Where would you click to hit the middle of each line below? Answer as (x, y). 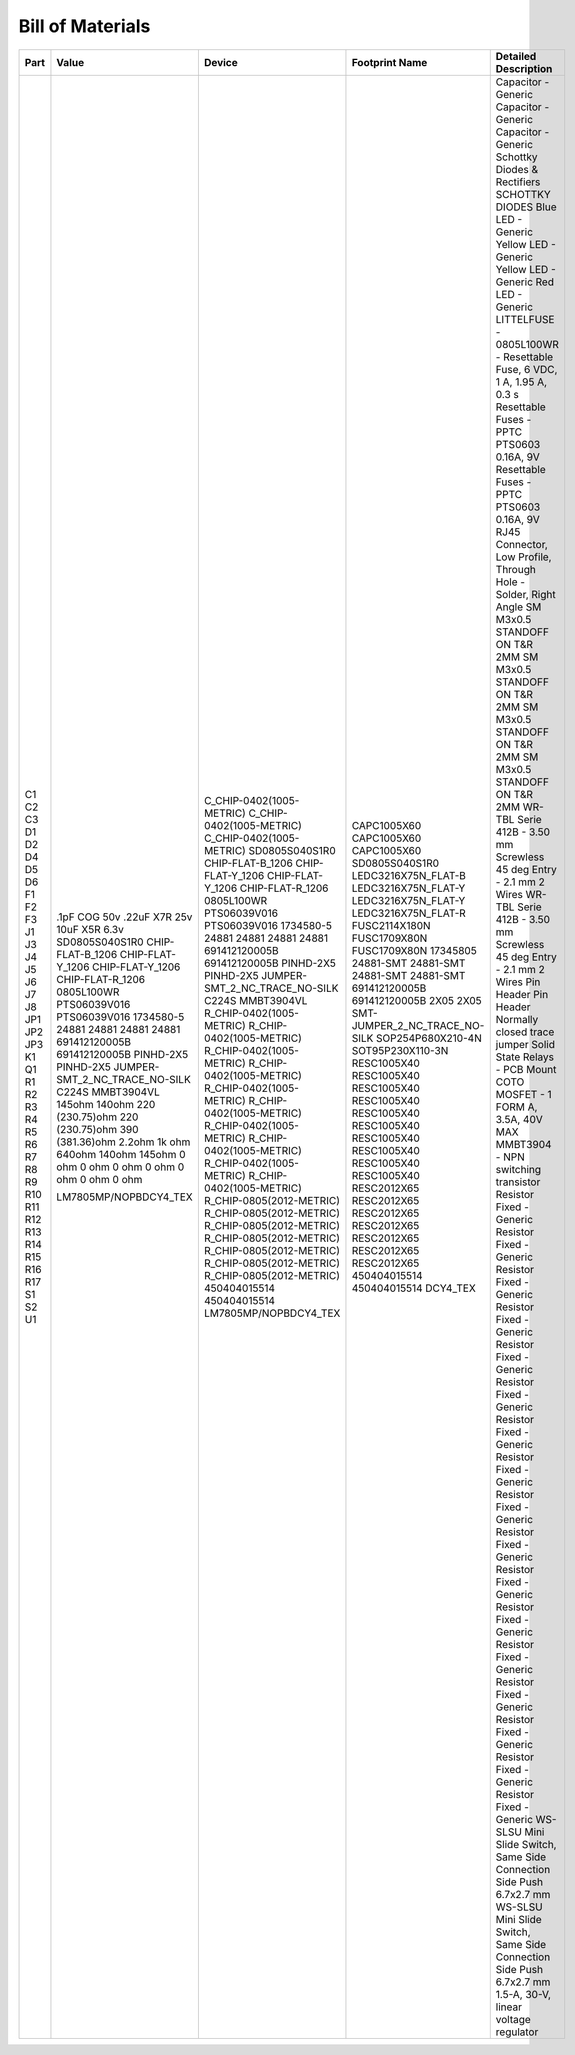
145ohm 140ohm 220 (106, 1104)
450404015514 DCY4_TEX (414, 1288)
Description (524, 68)
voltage (513, 2019)
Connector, (522, 544)
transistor (518, 1182)
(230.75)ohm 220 (97, 1117)
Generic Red (525, 282)
